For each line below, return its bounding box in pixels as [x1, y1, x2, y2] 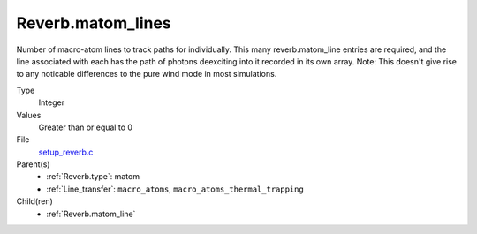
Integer [38, 97, 65, 108]
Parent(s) [16, 159, 50, 170]
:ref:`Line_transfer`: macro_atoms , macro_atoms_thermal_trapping [46, 184, 304, 194]
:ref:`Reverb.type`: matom [46, 171, 140, 182]
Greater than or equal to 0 [38, 122, 132, 132]
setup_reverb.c [38, 147, 94, 157]
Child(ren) [16, 196, 53, 207]
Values [16, 109, 42, 120]
